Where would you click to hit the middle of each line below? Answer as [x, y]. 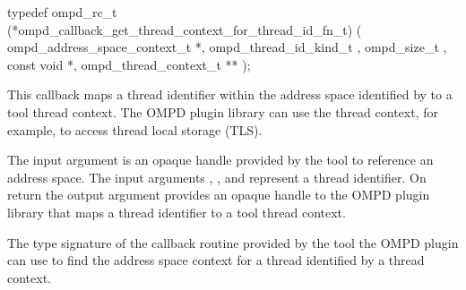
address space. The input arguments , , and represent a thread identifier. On [217, 177]
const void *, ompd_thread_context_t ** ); [129, 64]
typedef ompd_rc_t [62, 12]
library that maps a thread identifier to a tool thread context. [177, 212]
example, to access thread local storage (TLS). [135, 129]
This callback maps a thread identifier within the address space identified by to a [230, 94]
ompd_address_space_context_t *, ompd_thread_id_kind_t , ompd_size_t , [227, 47]
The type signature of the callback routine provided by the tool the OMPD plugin [233, 242]
